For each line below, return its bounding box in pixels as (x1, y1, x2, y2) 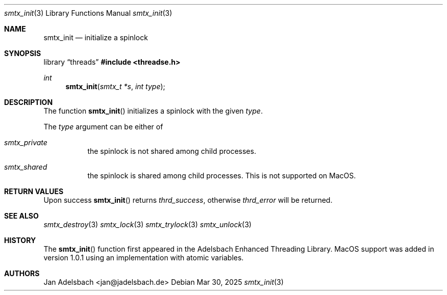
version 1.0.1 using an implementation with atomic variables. (43, 253, 244, 262)
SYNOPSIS (4, 49, 41, 58)
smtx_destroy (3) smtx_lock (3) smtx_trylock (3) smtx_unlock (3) (43, 220, 252, 229)
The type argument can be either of (43, 122, 163, 131)
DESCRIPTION (4, 98, 53, 106)
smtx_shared (4, 163, 47, 171)
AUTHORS (4, 269, 40, 278)
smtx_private (4, 138, 47, 147)
